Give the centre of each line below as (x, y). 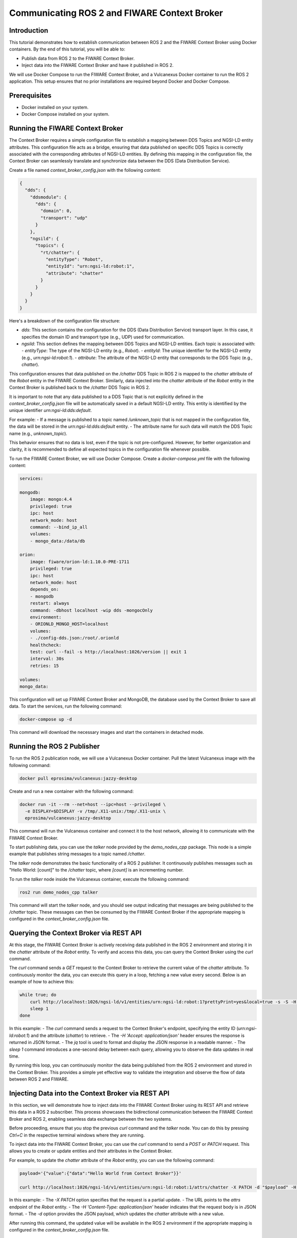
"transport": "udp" (64, 218)
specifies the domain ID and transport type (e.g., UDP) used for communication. (103, 337)
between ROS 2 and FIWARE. (39, 1079)
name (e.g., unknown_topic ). (38, 433)
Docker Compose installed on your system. (66, 114)
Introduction (29, 30)
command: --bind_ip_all (59, 527)
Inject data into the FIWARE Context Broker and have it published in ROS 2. (98, 65)
